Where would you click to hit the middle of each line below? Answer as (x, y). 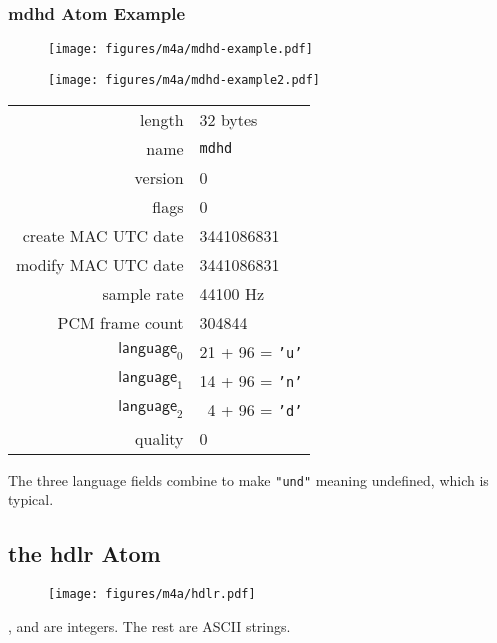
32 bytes (228, 119)
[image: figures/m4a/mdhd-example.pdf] (180, 49)
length (161, 119)
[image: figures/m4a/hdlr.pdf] (152, 593)
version (159, 177)
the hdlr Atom (84, 553)
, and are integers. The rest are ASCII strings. (149, 625)
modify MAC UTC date (100, 264)
